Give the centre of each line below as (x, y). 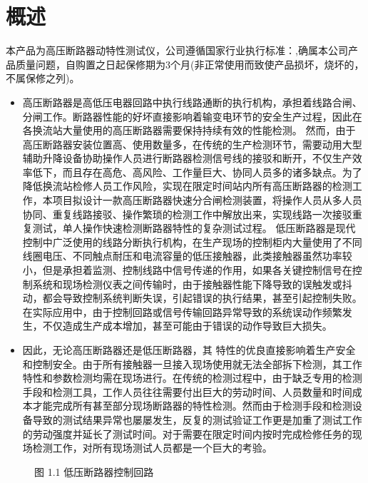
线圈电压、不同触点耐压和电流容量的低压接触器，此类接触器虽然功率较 (187, 256)
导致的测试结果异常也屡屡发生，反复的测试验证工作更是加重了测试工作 (197, 419)
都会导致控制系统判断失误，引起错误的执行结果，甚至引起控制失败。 (202, 298)
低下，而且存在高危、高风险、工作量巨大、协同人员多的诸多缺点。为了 (197, 172)
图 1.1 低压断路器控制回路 (94, 471)
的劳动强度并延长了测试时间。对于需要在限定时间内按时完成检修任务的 (187, 433)
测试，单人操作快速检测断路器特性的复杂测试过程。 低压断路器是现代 (194, 228)
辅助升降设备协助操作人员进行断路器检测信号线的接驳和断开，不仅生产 (187, 158)
